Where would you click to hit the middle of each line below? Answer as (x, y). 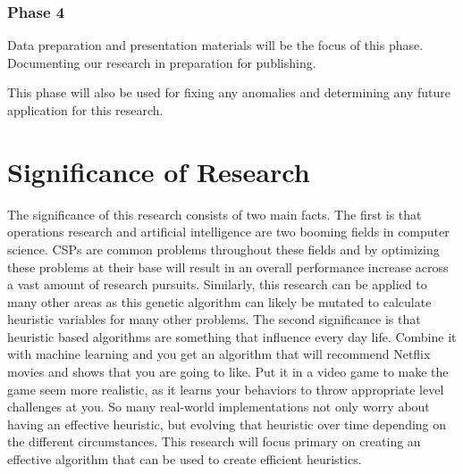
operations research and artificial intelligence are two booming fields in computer (228, 232)
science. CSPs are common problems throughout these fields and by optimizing (223, 249)
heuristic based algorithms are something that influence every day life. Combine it (232, 336)
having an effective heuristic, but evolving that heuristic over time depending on (227, 424)
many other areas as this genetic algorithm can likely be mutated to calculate (219, 301)
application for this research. (85, 110)
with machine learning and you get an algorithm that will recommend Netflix (219, 354)
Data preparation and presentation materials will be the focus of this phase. (215, 45)
